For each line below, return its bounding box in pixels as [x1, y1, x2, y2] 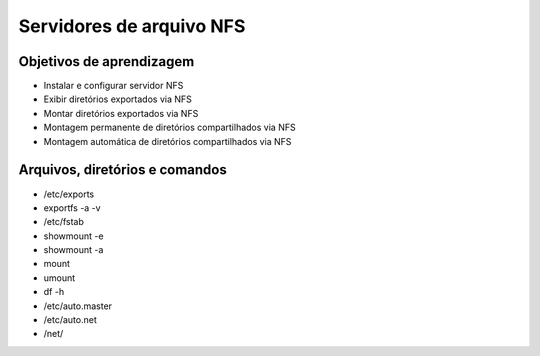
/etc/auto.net [43, 314, 97, 326]
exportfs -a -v [43, 201, 101, 214]
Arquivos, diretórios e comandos [18, 161, 227, 179]
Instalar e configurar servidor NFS [43, 80, 184, 92]
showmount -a [43, 244, 104, 256]
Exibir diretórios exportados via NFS [43, 93, 192, 105]
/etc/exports [43, 188, 95, 200]
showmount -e [43, 230, 104, 242]
